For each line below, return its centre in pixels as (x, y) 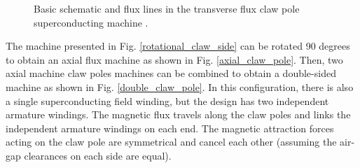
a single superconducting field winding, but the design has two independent (167, 100)
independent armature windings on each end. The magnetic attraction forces (170, 128)
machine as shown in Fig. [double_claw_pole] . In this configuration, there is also (180, 86)
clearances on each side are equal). (98, 155)
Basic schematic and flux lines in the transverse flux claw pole (167, 8)
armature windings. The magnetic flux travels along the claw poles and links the (178, 114)
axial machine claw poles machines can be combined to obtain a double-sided (171, 73)
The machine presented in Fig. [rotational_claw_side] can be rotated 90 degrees (178, 46)
